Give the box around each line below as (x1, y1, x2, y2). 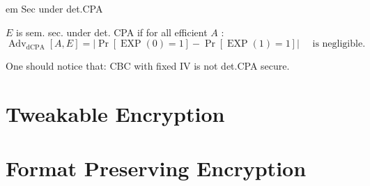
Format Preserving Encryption (6, 154, 307, 183)
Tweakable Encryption (6, 99, 225, 127)
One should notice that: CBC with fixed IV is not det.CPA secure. (6, 59, 290, 73)
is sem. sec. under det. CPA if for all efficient (16, 24, 208, 39)
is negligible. (312, 39, 366, 49)
